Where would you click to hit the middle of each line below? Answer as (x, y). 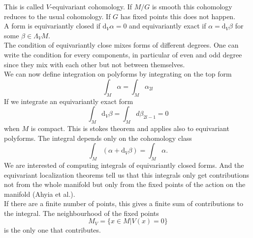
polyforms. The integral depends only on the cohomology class (98, 138)
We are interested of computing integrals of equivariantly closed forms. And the (124, 165)
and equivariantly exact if (168, 26)
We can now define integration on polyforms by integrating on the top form (118, 74)
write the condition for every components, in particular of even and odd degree (123, 54)
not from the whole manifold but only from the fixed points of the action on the (125, 184)
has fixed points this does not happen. (178, 16)
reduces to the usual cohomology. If (57, 16)
